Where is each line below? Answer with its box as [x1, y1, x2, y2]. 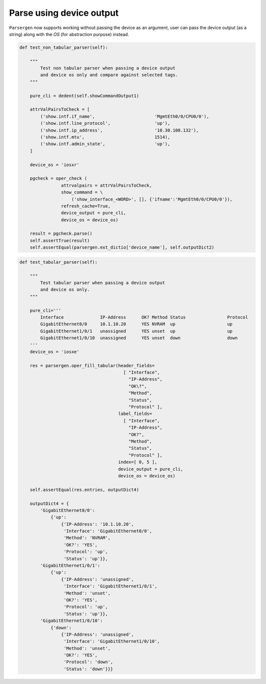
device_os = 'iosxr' [30, 162, 80, 168]
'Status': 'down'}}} [63, 666, 113, 672]
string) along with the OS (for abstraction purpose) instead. [9, 31, 129, 37]
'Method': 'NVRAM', [63, 535, 111, 541]
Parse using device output [9, 7, 119, 18]
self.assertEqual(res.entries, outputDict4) [30, 487, 139, 492]
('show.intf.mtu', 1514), [40, 135, 170, 140]
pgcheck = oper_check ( [30, 175, 87, 181]
